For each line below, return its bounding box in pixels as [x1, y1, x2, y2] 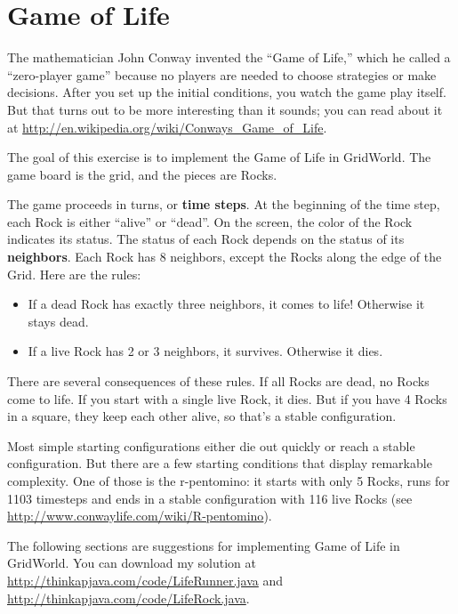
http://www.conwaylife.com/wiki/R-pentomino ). [7, 506, 272, 525]
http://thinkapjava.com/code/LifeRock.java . [7, 588, 250, 607]
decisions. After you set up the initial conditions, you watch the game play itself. [7, 83, 446, 101]
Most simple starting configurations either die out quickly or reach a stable [7, 436, 415, 455]
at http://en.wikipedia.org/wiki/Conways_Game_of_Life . [7, 117, 327, 136]
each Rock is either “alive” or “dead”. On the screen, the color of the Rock [7, 212, 413, 230]
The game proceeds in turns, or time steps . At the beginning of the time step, [7, 195, 440, 214]
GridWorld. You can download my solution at [7, 553, 256, 572]
